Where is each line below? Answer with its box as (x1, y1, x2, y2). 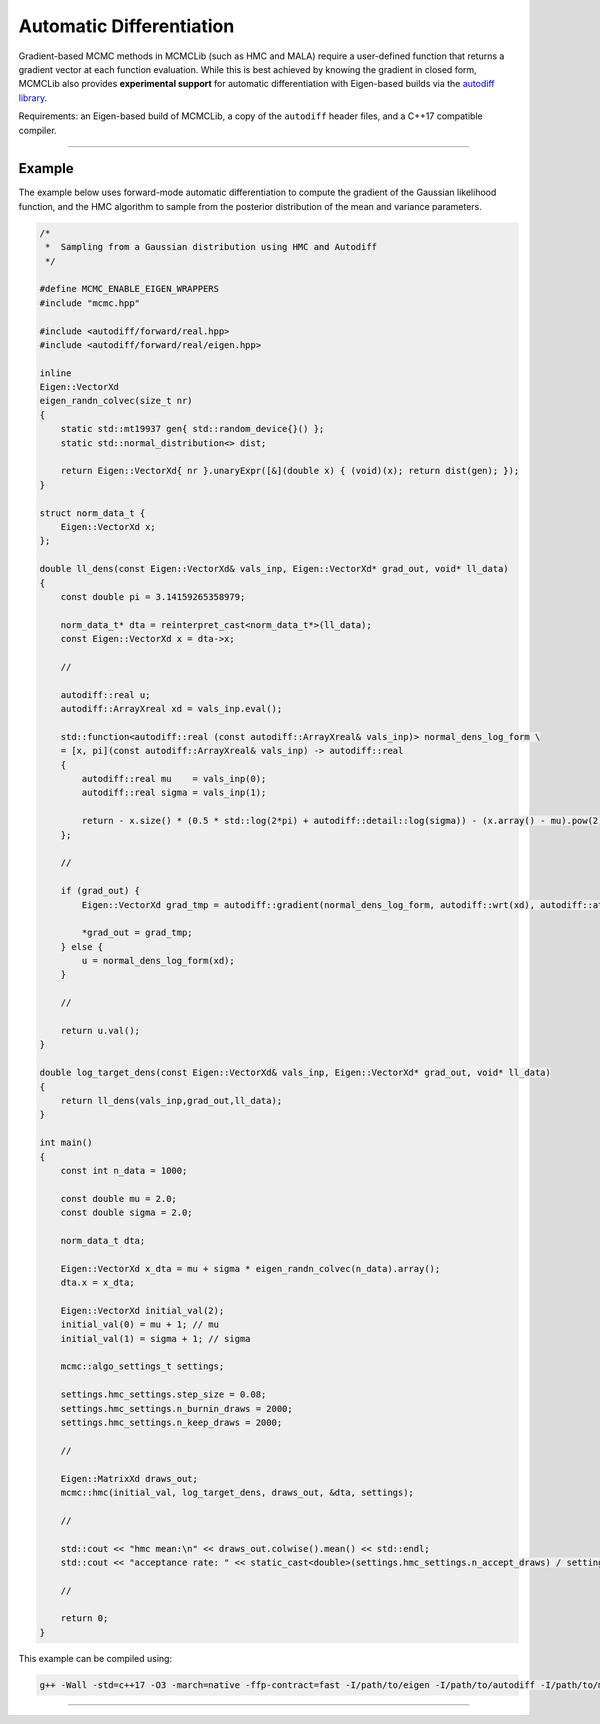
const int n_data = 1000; (60, 1165, 188, 1176)
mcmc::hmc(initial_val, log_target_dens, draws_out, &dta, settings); (60, 1486, 415, 1498)
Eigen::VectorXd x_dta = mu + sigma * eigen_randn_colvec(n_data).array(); (60, 1263, 441, 1274)
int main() (39, 1137, 93, 1149)
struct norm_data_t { (39, 507, 146, 519)
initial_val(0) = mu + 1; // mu (60, 1319, 220, 1330)
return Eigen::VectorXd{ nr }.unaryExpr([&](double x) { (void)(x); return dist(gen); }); (60, 465, 520, 477)
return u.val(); (60, 1025, 140, 1037)
